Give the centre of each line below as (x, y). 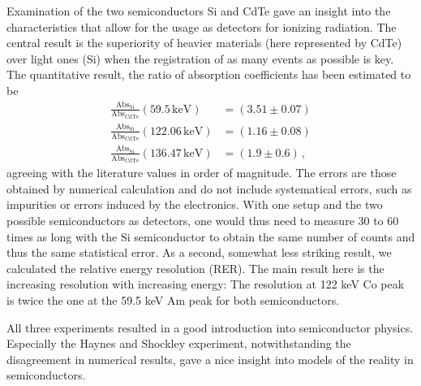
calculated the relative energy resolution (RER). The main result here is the (195, 268)
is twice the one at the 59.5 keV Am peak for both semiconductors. (173, 299)
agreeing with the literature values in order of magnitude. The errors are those (202, 173)
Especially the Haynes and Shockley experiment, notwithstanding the (179, 343)
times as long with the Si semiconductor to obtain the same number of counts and (211, 236)
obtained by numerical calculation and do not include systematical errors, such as (209, 188)
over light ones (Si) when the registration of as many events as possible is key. (200, 58)
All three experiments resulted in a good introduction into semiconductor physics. (210, 327)
